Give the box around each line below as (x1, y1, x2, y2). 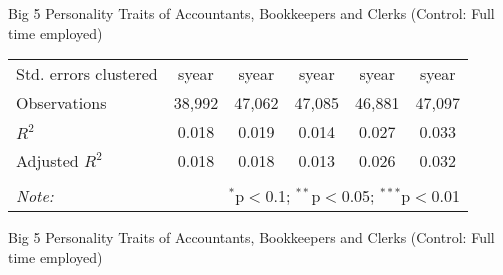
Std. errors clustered (16, 62, 158, 86)
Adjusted (16, 149, 79, 173)
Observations (16, 91, 107, 115)
